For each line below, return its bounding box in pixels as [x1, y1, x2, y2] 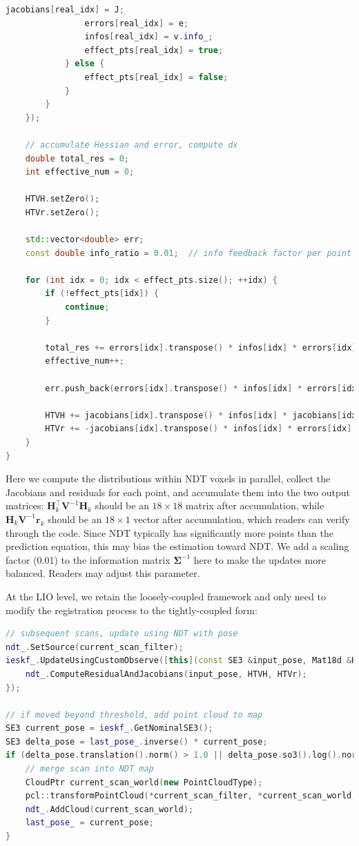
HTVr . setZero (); [25, 207, 100, 217]
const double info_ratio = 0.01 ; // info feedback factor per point [25, 248, 352, 258]
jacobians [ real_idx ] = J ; [6, 5, 124, 14]
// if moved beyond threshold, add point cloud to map [6, 709, 263, 720]
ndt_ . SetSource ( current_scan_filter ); [6, 642, 184, 652]
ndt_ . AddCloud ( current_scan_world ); [25, 804, 194, 814]
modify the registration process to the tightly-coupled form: [6, 602, 258, 617]
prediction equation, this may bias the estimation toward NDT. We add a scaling [6, 539, 349, 553]
